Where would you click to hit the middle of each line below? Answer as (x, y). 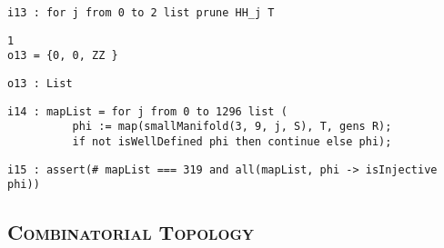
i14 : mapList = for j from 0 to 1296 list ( (147, 111)
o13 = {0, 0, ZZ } (63, 56)
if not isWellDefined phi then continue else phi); (232, 141)
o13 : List (40, 83)
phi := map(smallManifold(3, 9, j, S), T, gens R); (232, 127)
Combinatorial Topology (131, 232)
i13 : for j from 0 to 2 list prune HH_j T (141, 13)
